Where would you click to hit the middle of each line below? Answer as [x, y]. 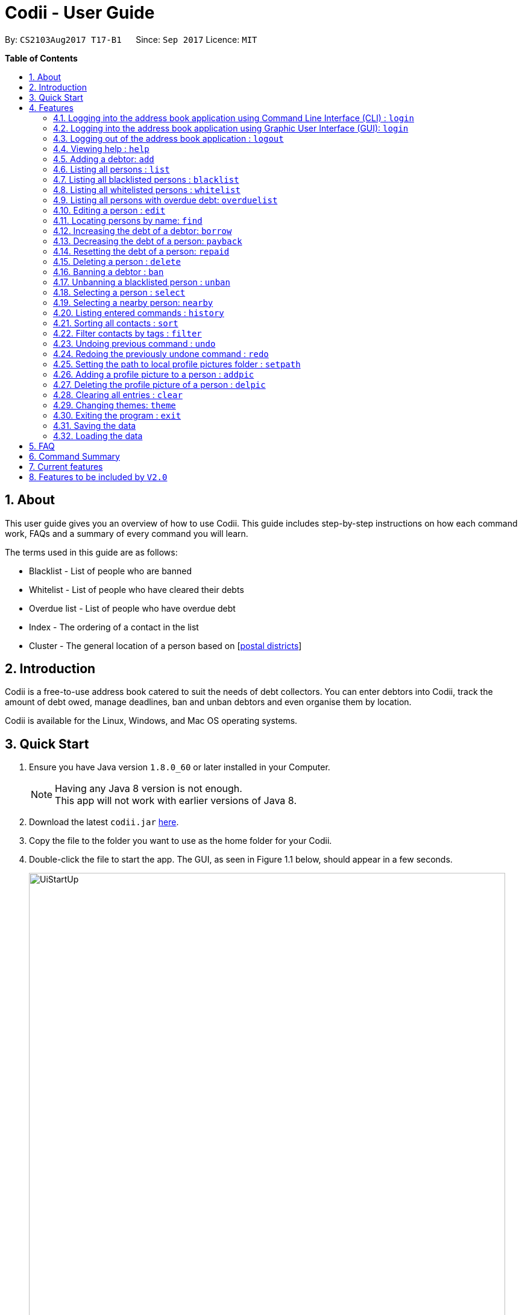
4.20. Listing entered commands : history [139, 312]
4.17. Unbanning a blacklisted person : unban [142, 282]
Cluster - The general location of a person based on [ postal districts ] [165, 645]
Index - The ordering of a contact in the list [114, 627]
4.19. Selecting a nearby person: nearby [133, 302]
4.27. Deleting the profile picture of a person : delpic [159, 384]
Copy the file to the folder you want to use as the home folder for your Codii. [181, 841]
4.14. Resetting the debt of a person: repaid [141, 251]
